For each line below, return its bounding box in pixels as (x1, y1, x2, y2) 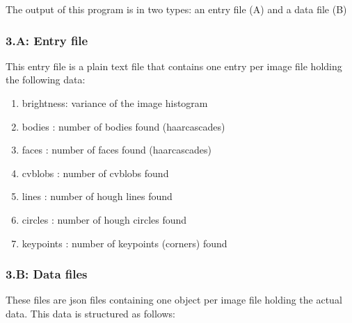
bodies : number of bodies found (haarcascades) (22, 119, 225, 133)
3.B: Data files (6, 265, 88, 283)
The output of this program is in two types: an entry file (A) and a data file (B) (6, 2, 347, 16)
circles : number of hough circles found (22, 212, 187, 226)
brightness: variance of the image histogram (22, 96, 208, 110)
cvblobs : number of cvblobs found (22, 165, 169, 180)
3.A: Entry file (6, 31, 88, 49)
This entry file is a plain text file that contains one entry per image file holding (6, 58, 342, 73)
